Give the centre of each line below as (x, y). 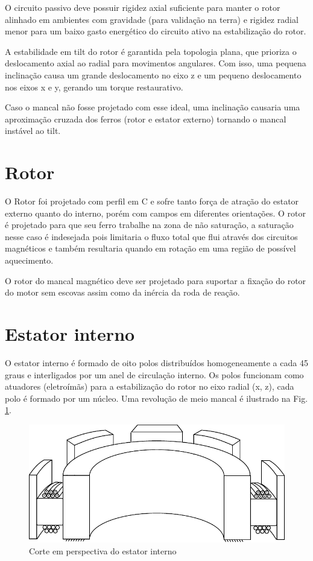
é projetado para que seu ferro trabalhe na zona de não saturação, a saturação (149, 225)
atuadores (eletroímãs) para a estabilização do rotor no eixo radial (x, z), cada (150, 386)
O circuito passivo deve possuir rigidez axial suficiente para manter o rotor (143, 7)
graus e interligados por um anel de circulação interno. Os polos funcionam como (154, 374)
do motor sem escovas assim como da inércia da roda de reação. (122, 292)
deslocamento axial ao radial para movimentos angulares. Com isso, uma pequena (156, 63)
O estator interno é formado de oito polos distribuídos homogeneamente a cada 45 (156, 362)
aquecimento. (29, 260)
